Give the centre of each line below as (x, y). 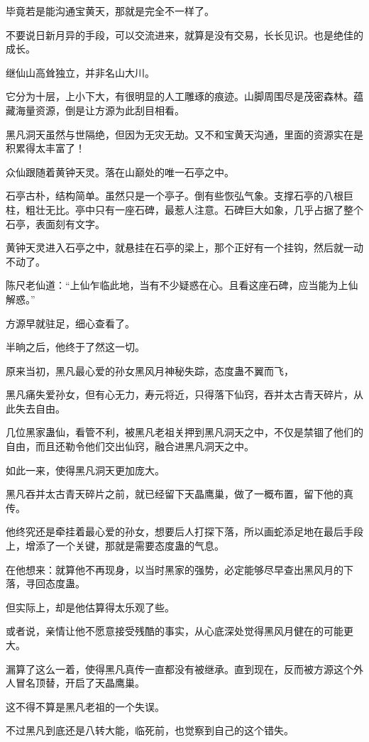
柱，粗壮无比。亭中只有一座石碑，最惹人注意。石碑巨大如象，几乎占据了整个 (184, 209)
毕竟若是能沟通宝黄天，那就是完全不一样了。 (110, 11)
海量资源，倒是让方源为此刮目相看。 (100, 110)
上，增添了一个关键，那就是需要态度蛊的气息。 (115, 546)
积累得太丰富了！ (45, 148)
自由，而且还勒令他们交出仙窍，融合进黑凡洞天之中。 (130, 446)
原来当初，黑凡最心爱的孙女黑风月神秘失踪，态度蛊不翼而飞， (150, 370)
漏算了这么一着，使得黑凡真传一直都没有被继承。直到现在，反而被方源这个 (180, 669)
